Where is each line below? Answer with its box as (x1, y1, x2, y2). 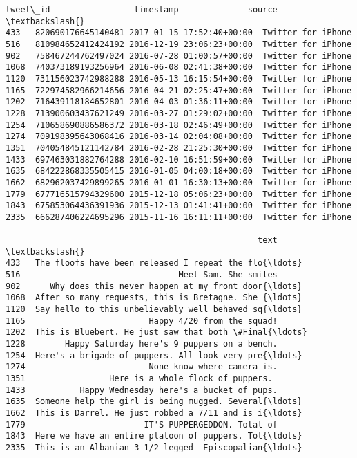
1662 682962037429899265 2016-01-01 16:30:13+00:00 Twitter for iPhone (6, 177, 352, 187)
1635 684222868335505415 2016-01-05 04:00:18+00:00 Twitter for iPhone (6, 166, 352, 176)
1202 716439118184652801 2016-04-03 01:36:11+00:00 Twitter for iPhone (6, 97, 352, 107)
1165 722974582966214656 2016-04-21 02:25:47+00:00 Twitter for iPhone (6, 85, 352, 95)
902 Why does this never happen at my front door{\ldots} (6, 281, 302, 291)
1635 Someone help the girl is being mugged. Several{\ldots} (6, 396, 302, 407)
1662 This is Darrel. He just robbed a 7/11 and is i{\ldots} (6, 407, 302, 418)
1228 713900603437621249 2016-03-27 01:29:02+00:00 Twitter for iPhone (6, 108, 352, 118)
